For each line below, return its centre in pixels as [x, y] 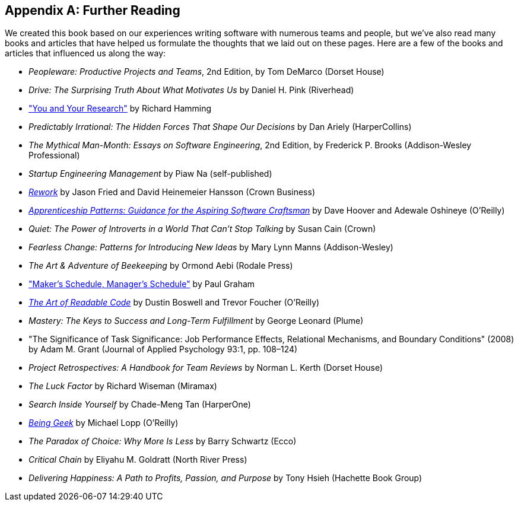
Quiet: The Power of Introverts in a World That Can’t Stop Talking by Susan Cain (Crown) [202, 229]
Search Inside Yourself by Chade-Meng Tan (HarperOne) [140, 405]
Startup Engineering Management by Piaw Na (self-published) [150, 174]
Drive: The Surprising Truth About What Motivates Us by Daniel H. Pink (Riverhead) [191, 90]
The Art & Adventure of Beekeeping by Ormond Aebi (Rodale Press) [161, 266]
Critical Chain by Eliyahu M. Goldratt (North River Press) [138, 460]
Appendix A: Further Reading [93, 10]
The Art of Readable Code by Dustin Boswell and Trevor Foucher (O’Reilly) [174, 303]
